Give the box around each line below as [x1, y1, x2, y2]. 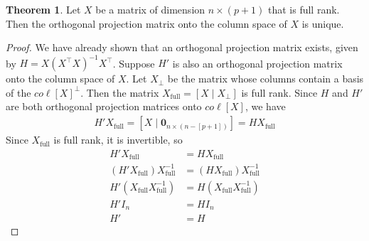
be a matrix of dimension [95, 2, 205, 16]
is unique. [301, 16, 344, 31]
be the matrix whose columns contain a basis [167, 71, 364, 86]
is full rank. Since [241, 85, 318, 100]
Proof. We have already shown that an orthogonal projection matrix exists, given [6, 40, 358, 55]
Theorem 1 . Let [6, 2, 81, 16]
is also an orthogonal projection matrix [172, 55, 343, 70]
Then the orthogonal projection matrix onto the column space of [6, 16, 287, 31]
